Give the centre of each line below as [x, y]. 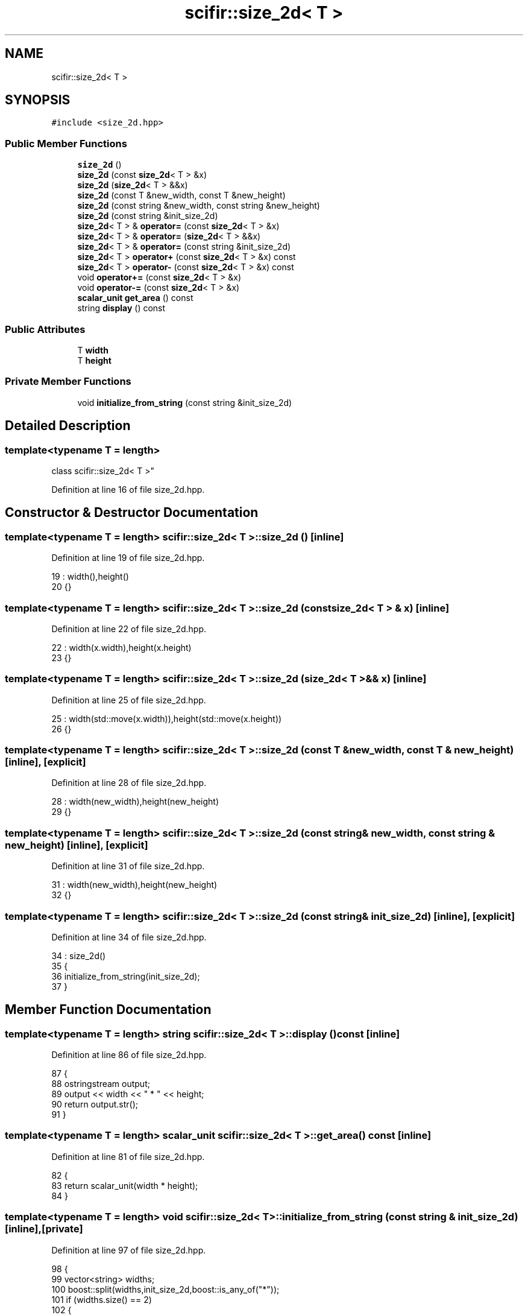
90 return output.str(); [95, 1104]
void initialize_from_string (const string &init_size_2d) [185, 402]
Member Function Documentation [108, 1010]
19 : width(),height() [90, 577]
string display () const [121, 308]
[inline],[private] [44, 1229]
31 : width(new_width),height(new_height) [134, 885]
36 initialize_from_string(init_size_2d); [126, 976]
